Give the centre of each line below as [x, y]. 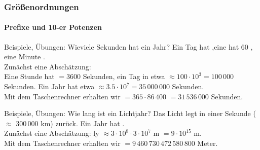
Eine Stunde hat [29, 76]
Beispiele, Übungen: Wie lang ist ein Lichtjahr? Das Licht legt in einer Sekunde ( [130, 113]
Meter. [208, 143]
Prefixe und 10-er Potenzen [53, 27]
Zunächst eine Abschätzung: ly [52, 133]
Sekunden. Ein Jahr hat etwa [49, 86]
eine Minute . [25, 57]
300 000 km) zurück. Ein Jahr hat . [70, 123]
